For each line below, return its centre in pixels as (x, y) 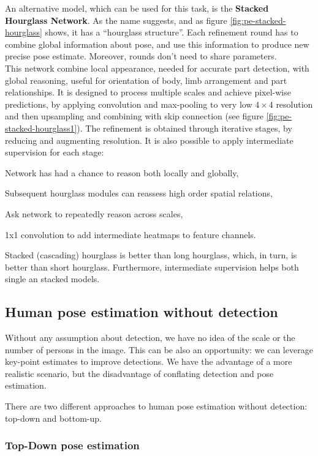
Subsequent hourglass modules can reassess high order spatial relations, (139, 193)
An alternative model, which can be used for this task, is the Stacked (137, 8)
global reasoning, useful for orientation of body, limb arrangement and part (146, 80)
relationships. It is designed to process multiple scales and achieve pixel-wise (148, 92)
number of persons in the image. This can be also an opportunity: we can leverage (159, 349)
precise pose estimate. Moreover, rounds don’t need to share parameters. (141, 56)
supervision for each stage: (55, 152)
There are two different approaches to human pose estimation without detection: (156, 406)
